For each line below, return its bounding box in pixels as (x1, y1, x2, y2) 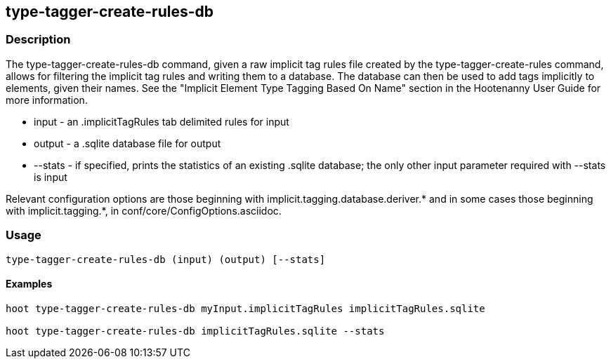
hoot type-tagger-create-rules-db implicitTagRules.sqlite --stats (6, 325, 385, 337)
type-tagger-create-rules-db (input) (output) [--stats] (6, 253, 326, 265)
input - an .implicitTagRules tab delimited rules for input (34, 115, 289, 128)
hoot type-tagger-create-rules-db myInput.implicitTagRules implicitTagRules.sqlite (6, 302, 485, 314)
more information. (6, 93, 88, 106)
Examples (6, 278, 53, 290)
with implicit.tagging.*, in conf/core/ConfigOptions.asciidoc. (6, 204, 282, 217)
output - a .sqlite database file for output (34, 137, 221, 149)
